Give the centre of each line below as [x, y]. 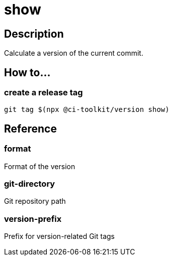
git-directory [30, 183]
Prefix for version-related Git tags [59, 236]
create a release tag [44, 93]
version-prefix [33, 219]
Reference [30, 128]
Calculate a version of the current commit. [74, 53]
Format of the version [40, 166]
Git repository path [35, 201]
